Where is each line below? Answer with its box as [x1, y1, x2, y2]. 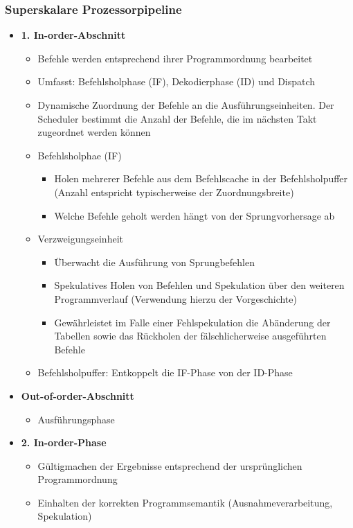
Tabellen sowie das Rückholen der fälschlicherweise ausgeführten [54, 328, 327, 343]
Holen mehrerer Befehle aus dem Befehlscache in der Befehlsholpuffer [54, 171, 348, 186]
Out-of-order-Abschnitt [21, 388, 134, 403]
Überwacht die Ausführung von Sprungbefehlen [54, 254, 255, 269]
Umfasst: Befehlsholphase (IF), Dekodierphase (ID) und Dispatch [37, 74, 316, 89]
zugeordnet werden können [37, 125, 151, 139]
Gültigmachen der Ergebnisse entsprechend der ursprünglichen [37, 458, 302, 473]
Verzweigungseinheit [37, 231, 123, 246]
